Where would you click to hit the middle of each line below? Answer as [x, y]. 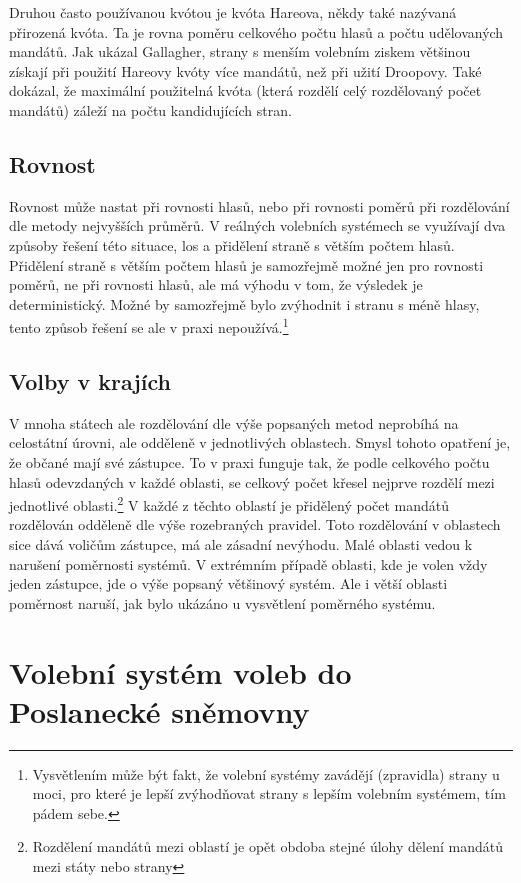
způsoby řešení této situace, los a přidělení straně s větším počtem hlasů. [232, 244]
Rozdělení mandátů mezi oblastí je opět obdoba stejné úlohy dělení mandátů [267, 846]
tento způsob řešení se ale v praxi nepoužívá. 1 [149, 325]
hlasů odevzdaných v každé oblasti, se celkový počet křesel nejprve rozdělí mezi [252, 481]
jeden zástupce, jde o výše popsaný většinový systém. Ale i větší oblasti [228, 583]
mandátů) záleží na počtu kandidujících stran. [150, 109]
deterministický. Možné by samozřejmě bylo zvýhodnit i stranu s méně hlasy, [244, 303]
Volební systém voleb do [180, 671]
